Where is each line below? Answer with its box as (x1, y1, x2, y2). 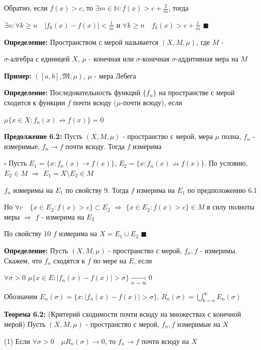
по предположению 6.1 (187, 184, 257, 195)
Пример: (4, 70, 32, 81)
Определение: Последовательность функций (4, 87, 141, 98)
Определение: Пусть (4, 245, 68, 255)
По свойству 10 (4, 228, 51, 239)
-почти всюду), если (121, 97, 183, 108)
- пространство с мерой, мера (122, 131, 213, 142)
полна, (221, 131, 241, 142)
